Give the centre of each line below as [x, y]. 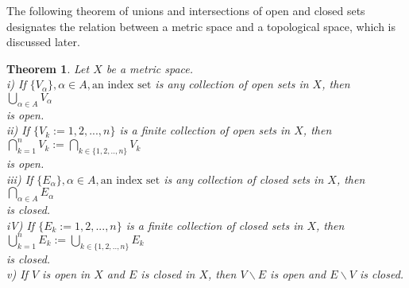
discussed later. [43, 42]
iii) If [20, 179]
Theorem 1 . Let [48, 68]
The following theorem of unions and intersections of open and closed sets [186, 10]
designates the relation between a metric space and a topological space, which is [201, 26]
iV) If [21, 225]
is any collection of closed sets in [244, 179]
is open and [298, 274]
